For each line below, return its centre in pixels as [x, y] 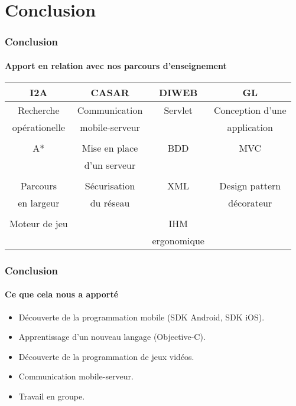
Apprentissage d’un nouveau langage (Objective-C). [112, 337]
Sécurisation [110, 186]
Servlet [178, 110]
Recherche [39, 110]
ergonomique [178, 241]
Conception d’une [250, 110]
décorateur [250, 203]
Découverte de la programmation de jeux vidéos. [106, 356]
